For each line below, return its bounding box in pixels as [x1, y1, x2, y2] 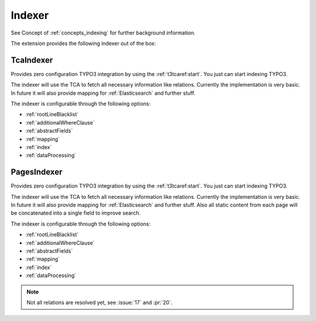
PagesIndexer [11, 167, 63, 177]
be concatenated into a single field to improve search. [11, 209, 140, 216]
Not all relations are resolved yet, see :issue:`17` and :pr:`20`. [26, 299, 173, 306]
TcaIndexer [11, 55, 53, 65]
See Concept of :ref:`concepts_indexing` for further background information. [11, 29, 196, 36]
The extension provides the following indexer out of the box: [11, 40, 156, 47]
